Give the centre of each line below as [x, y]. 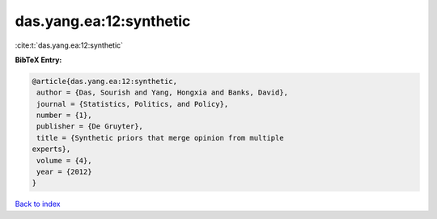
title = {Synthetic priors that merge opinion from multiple [160, 138]
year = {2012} [64, 172]
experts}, [51, 149]
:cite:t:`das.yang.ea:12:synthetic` [69, 45]
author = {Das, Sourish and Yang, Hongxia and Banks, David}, [163, 93]
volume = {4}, [64, 160]
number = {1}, [64, 116]
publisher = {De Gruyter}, [90, 126]
